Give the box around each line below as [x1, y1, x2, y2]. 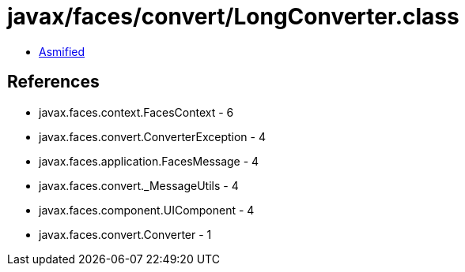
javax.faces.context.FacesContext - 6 [39, 105, 234, 119]
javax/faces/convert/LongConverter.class [7, 3, 459, 30]
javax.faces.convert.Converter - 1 [39, 227, 212, 241]
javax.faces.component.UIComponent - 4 [39, 203, 255, 217]
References [7, 72, 100, 92]
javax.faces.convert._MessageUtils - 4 [39, 178, 239, 192]
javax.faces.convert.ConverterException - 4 [39, 129, 266, 143]
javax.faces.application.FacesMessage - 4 [39, 154, 259, 168]
